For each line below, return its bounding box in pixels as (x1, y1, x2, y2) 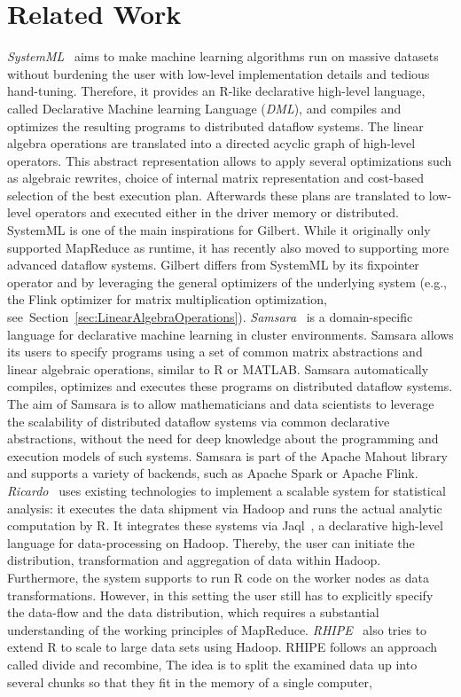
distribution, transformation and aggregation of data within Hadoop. (7, 551, 381, 569)
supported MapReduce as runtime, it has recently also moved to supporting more (7, 238, 449, 256)
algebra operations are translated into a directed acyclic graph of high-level (7, 134, 416, 153)
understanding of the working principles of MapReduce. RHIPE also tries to (7, 620, 427, 638)
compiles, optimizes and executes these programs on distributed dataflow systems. (7, 377, 453, 395)
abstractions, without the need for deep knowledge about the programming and (7, 429, 439, 448)
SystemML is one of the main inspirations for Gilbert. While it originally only (7, 221, 431, 239)
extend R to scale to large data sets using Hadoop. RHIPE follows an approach (7, 638, 438, 656)
